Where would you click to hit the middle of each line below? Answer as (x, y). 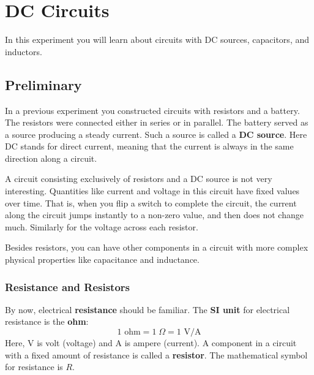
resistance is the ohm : (47, 321)
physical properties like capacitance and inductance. (102, 259)
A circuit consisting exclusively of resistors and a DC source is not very (139, 179)
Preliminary (43, 84)
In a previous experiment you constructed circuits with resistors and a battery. (152, 110)
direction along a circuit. (51, 158)
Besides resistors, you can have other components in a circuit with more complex (157, 247)
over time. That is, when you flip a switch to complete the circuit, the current (151, 203)
